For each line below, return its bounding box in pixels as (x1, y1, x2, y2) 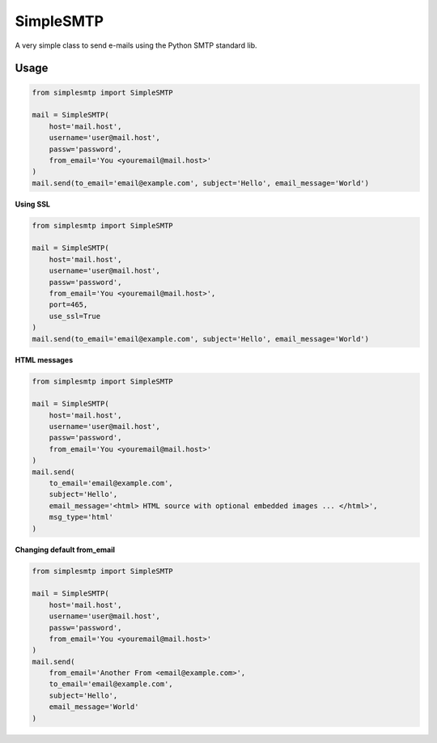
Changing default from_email (15, 545, 115, 554)
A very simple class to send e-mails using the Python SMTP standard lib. (15, 40, 258, 50)
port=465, (49, 300, 88, 309)
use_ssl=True (49, 312, 101, 321)
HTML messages (15, 355, 74, 364)
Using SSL (15, 199, 51, 209)
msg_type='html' (49, 512, 113, 522)
